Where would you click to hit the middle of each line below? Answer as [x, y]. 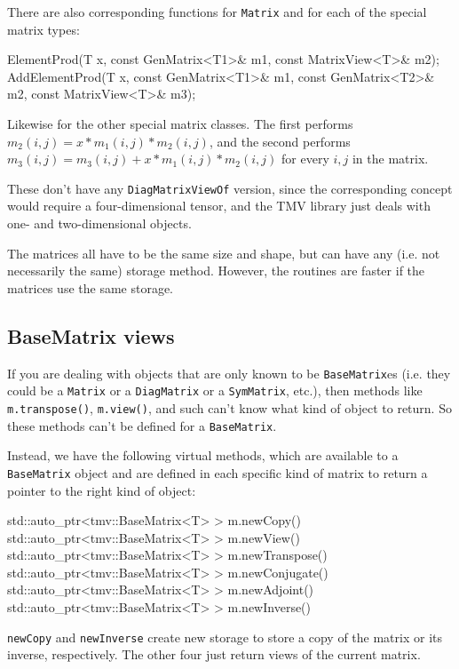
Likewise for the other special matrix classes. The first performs [180, 124]
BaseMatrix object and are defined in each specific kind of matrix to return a [218, 472]
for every [305, 159]
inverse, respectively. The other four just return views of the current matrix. [214, 654]
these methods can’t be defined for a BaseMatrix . [142, 425]
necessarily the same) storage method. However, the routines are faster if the [216, 271]
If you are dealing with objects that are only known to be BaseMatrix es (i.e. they [229, 373]
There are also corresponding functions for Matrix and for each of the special [217, 12]
